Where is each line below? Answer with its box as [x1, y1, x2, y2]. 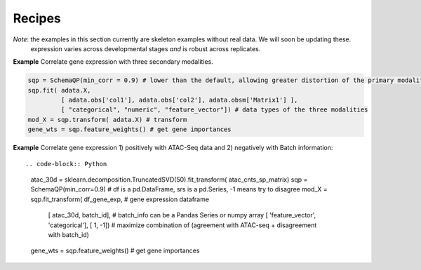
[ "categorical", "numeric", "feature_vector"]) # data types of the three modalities [60, 106, 368, 114]
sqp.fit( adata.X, [27, 86, 91, 94]
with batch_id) [48, 230, 89, 238]
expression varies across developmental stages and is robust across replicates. [30, 44, 261, 53]
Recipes [13, 11, 61, 26]
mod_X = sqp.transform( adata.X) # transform [27, 116, 187, 123]
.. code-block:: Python [25, 160, 107, 168]
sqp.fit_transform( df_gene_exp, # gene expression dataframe [30, 195, 210, 203]
